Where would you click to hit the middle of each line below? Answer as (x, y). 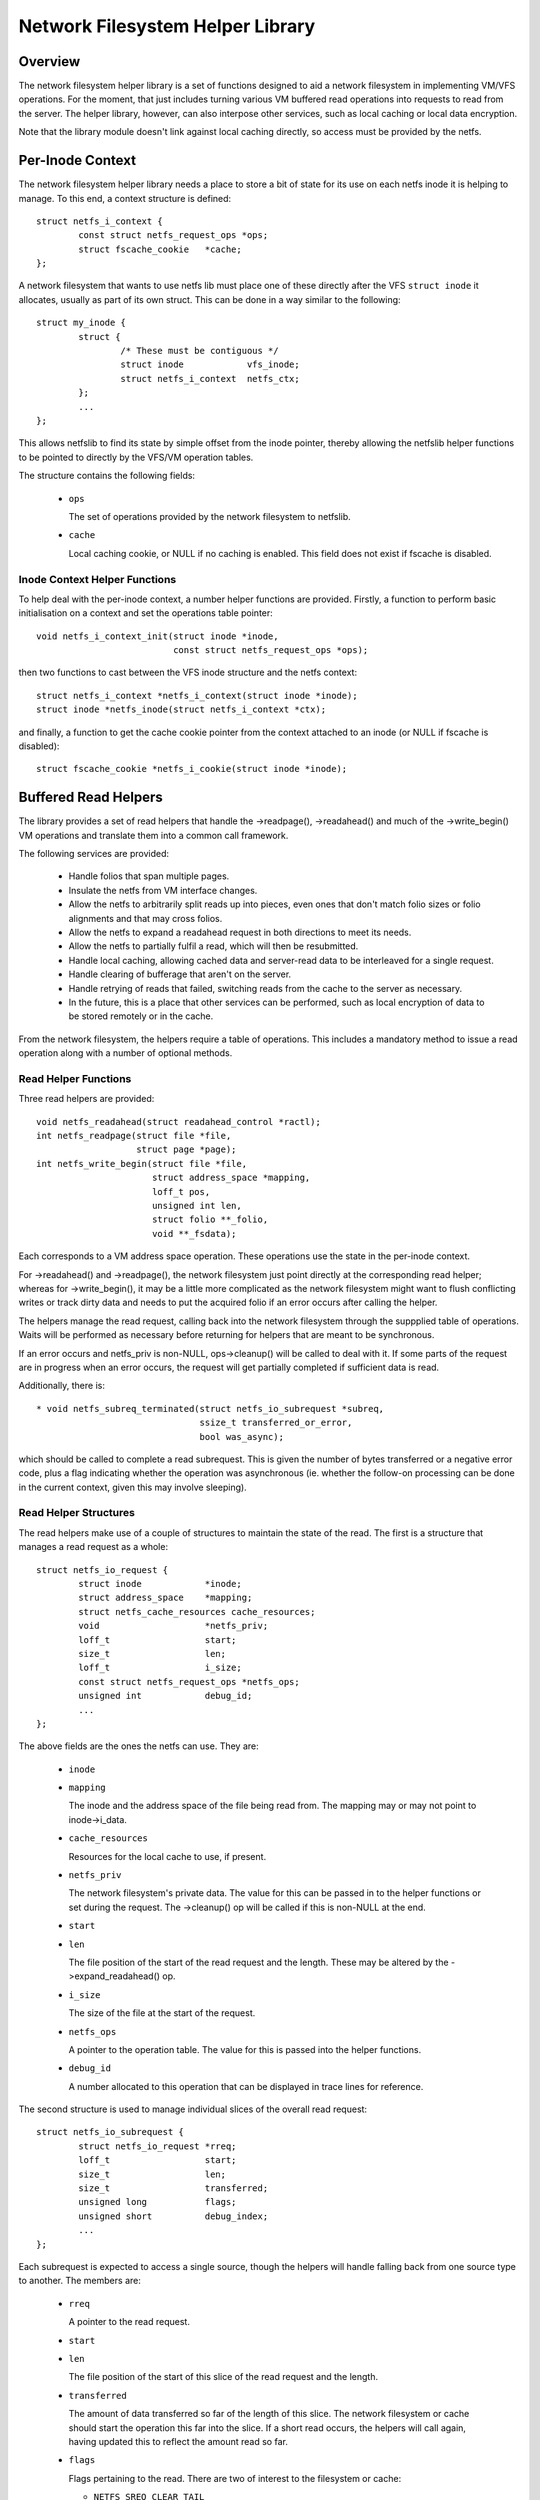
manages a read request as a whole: (93, 1547)
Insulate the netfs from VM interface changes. (163, 890)
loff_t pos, (181, 1191)
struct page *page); (186, 1149)
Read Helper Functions (75, 1078)
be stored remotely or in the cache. (141, 1016)
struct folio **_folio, (210, 1219)
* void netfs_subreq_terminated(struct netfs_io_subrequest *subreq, (210, 1408)
